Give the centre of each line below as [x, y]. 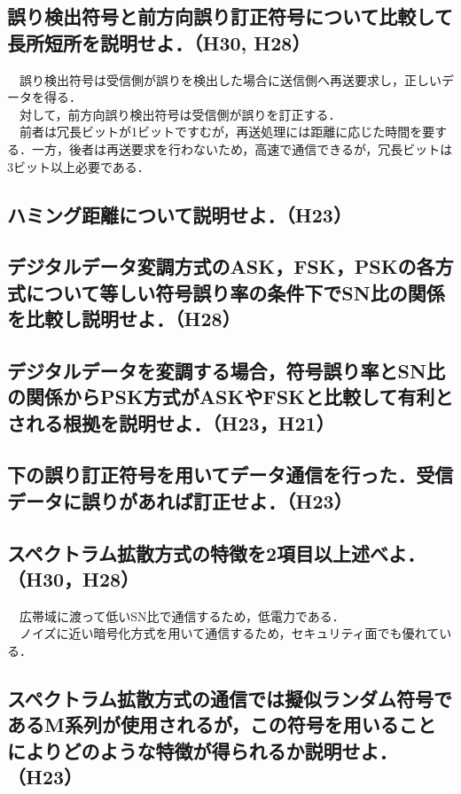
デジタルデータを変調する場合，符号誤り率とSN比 [226, 370]
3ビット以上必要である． [78, 166]
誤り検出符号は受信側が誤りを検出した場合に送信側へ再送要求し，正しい [230, 79]
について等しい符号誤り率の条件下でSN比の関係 [235, 292]
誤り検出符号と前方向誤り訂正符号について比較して [230, 16]
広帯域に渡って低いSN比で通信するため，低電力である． [182, 615]
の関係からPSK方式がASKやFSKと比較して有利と [230, 397]
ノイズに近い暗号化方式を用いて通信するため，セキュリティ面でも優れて [229, 633]
